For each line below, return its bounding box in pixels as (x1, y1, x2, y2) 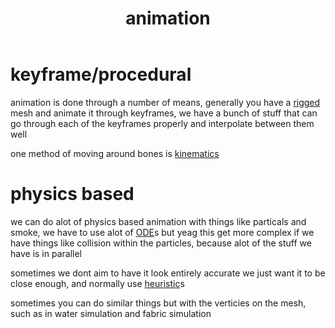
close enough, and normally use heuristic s (10, 277, 185, 289)
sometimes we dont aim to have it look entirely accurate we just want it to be (10, 267, 326, 279)
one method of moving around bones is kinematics (10, 147, 220, 159)
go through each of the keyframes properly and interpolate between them (10, 117, 315, 129)
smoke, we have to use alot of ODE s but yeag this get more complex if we (10, 226, 315, 238)
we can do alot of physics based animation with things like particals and (10, 215, 307, 227)
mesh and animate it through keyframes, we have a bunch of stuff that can (10, 107, 318, 119)
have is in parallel (10, 247, 82, 259)
